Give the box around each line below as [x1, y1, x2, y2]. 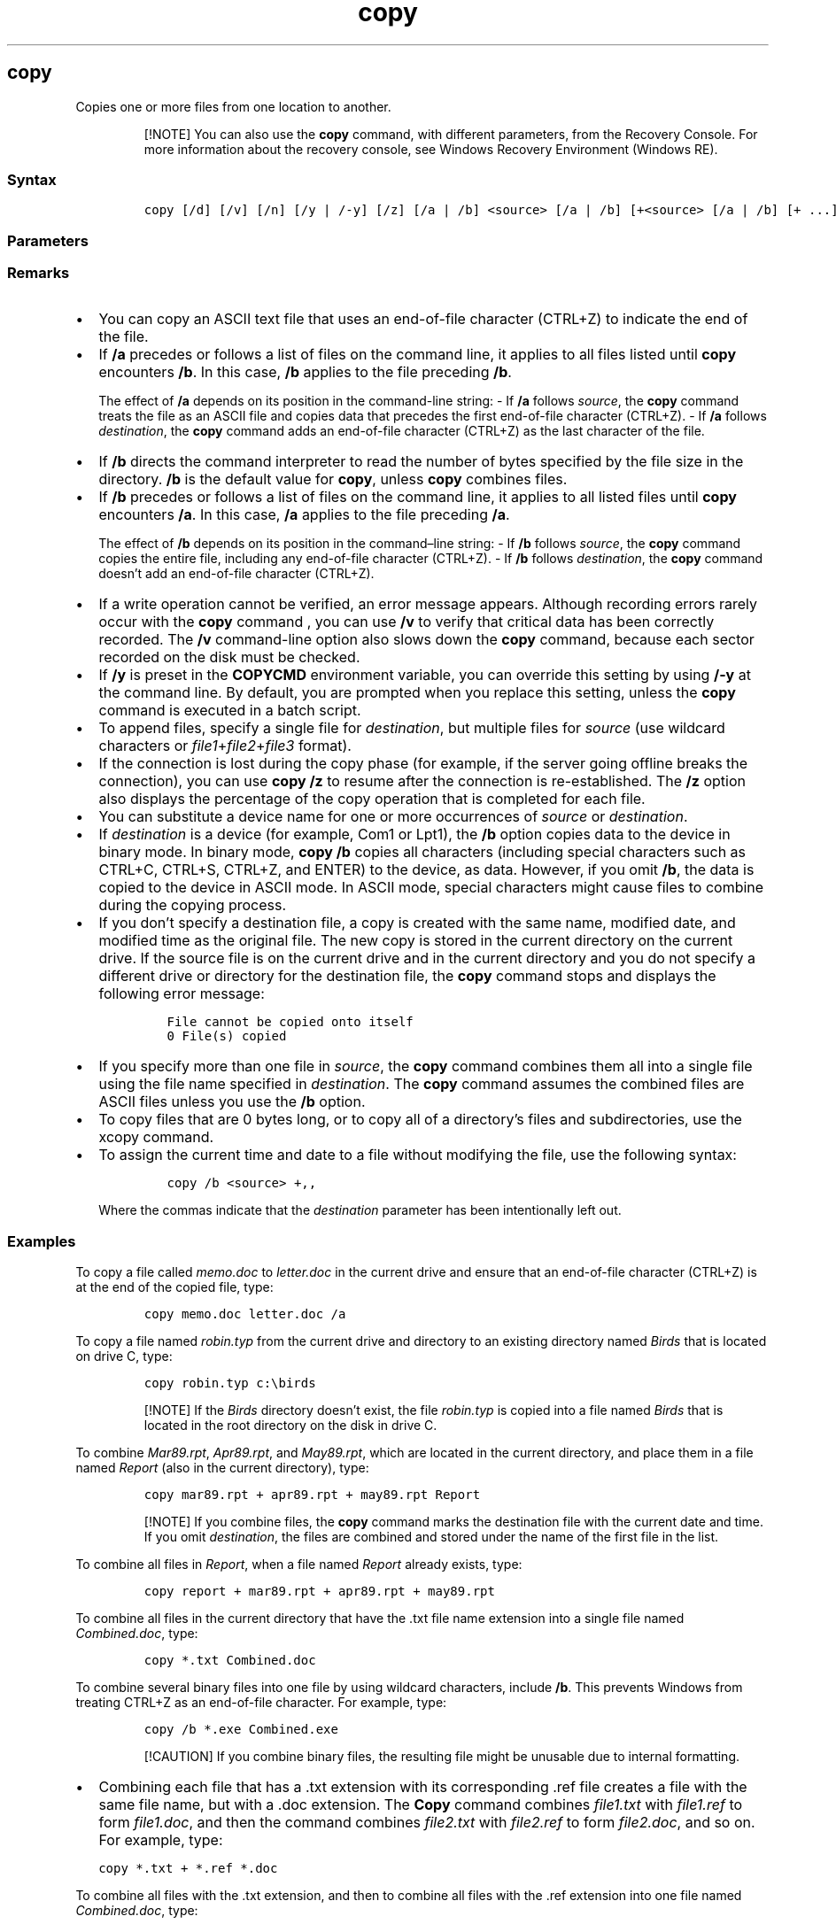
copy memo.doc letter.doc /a [143, 1307, 346, 1322]
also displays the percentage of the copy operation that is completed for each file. [98, 790, 646, 808]
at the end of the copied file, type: [75, 1279, 274, 1295]
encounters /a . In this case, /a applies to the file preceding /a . [98, 506, 510, 524]
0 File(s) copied [166, 1029, 287, 1044]
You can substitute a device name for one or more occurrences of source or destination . [98, 807, 688, 826]
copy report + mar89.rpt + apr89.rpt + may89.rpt [143, 1584, 495, 1599]
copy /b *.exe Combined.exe [143, 1722, 338, 1737]
